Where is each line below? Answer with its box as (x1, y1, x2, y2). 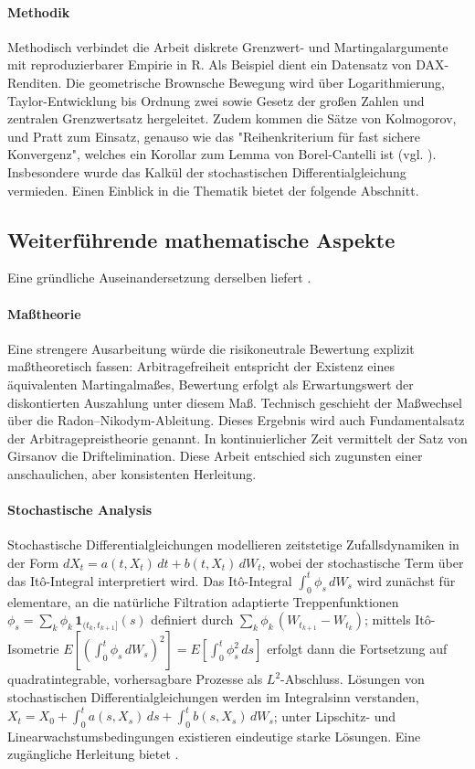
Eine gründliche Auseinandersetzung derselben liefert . (7, 268, 311, 287)
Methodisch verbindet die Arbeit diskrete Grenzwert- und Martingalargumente (7, 37, 449, 56)
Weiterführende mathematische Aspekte (7, 225, 396, 253)
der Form (7, 552, 59, 571)
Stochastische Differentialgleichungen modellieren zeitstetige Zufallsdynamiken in (7, 535, 459, 554)
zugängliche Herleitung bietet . (7, 744, 179, 764)
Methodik (7, 2, 70, 21)
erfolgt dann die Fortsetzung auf (267, 639, 448, 658)
